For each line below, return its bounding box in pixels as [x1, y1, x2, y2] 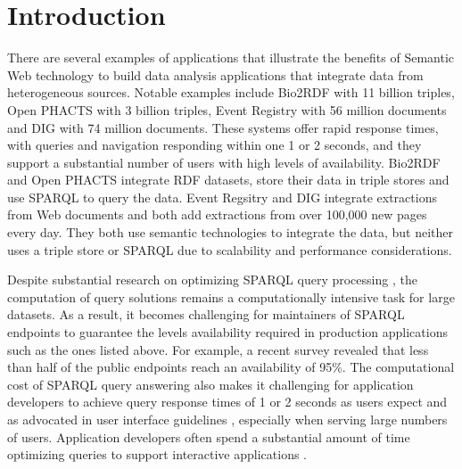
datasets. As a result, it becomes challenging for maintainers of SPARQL [7, 305, 405, 324]
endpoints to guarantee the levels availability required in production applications [7, 323, 448, 341]
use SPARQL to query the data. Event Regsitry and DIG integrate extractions [7, 187, 437, 206]
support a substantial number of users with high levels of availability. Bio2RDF [7, 152, 441, 171]
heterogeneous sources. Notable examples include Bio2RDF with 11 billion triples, [7, 83, 455, 102]
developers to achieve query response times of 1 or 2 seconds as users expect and [7, 392, 448, 411]
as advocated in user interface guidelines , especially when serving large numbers [7, 410, 448, 428]
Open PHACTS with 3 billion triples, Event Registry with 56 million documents [7, 100, 447, 119]
